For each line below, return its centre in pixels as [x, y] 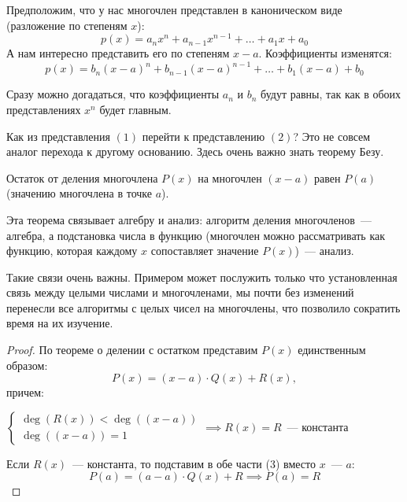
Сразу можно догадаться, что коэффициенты [113, 94]
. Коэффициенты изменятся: [325, 53]
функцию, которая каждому [72, 251]
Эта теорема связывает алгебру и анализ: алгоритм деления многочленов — [189, 219]
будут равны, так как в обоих [331, 94]
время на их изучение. [60, 323]
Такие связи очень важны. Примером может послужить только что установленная [202, 277]
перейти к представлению [203, 136]
